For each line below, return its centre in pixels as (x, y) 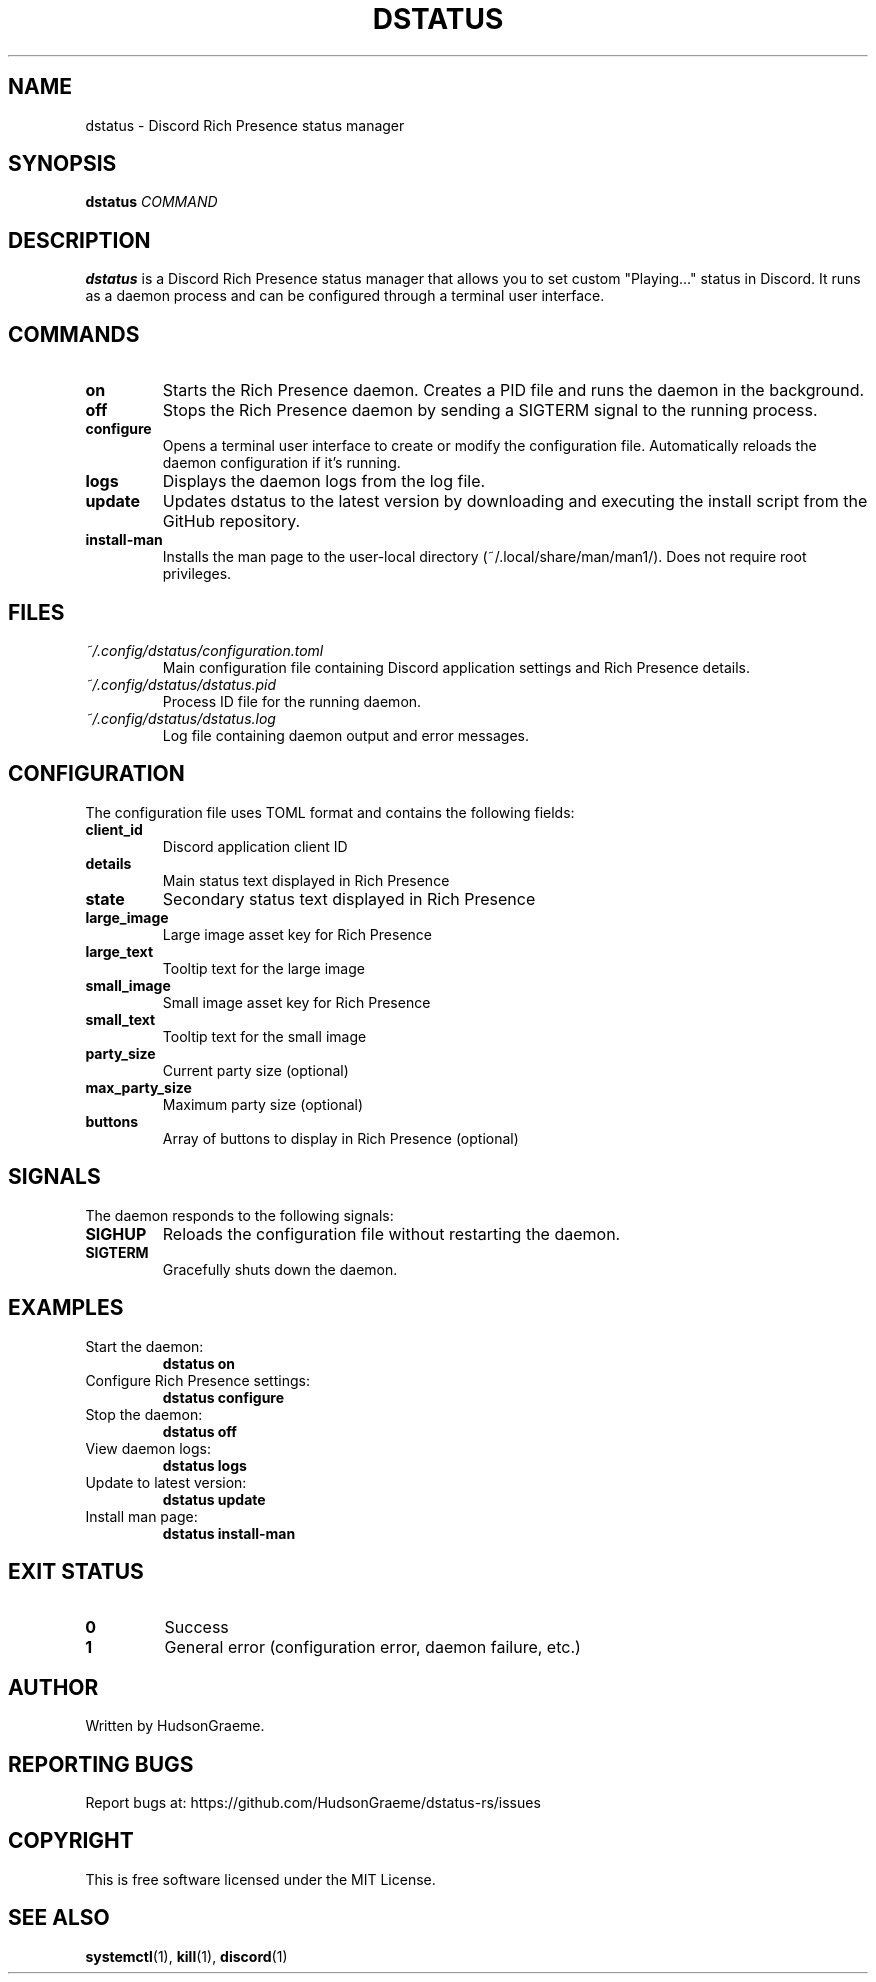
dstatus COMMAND (151, 202)
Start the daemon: (144, 1346)
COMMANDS (74, 334)
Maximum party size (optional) (263, 1104)
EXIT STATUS (76, 1571)
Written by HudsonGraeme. (175, 1726)
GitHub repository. (231, 521)
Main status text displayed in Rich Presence (306, 880)
